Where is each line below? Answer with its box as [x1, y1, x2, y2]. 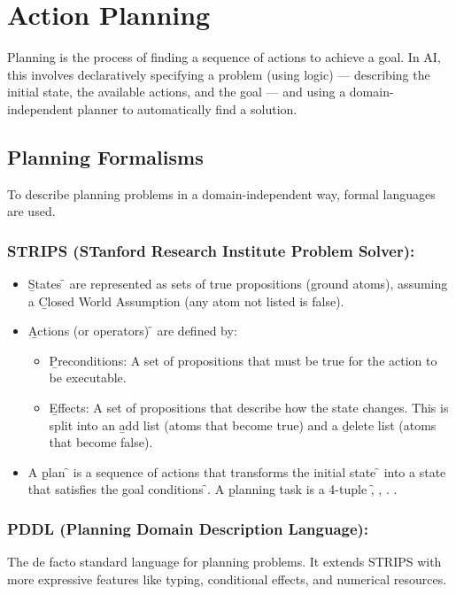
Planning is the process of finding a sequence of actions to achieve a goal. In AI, [7, 48, 441, 66]
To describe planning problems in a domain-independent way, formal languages [7, 184, 436, 203]
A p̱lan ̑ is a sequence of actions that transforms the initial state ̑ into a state [27, 462, 446, 481]
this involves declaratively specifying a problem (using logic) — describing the [7, 65, 430, 83]
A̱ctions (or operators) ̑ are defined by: [27, 321, 237, 340]
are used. [7, 202, 56, 220]
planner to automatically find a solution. [77, 99, 298, 118]
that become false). [49, 433, 153, 451]
